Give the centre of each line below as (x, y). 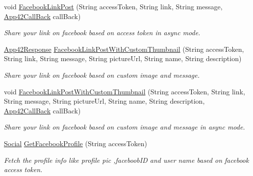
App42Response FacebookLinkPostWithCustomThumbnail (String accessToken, (124, 49)
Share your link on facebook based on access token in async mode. (102, 33)
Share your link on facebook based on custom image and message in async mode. (125, 127)
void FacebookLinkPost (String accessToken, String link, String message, (113, 6)
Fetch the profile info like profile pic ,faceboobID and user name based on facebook (126, 160)
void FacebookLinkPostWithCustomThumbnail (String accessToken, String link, (125, 91)
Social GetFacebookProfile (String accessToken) (76, 143)
